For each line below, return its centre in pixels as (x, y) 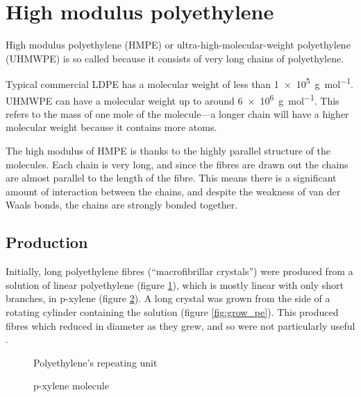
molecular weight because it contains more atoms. (111, 127)
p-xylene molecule (71, 386)
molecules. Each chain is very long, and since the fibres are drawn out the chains (177, 164)
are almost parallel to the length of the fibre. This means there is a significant (171, 178)
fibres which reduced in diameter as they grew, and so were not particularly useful (180, 325)
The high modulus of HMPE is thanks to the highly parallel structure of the (168, 150)
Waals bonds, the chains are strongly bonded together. (122, 205)
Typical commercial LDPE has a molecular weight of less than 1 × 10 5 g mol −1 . (179, 83)
